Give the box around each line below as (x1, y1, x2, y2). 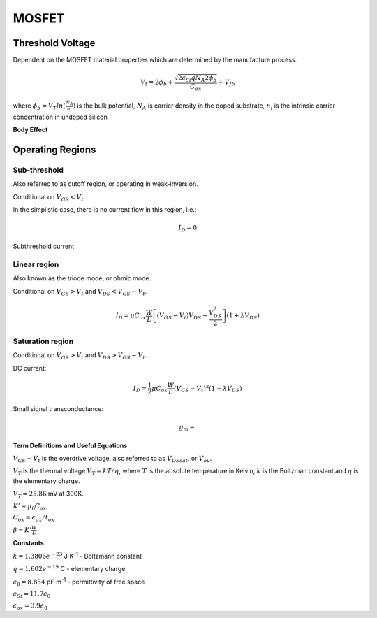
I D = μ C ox (115, 312, 147, 321)
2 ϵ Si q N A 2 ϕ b (178, 74, 217, 83)
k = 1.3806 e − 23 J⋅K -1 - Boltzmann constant (13, 551, 142, 560)
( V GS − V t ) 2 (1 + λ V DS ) (173, 383, 242, 394)
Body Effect (13, 126, 48, 134)
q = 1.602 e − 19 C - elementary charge (13, 563, 126, 573)
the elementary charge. (13, 476, 80, 485)
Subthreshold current (13, 242, 75, 250)
